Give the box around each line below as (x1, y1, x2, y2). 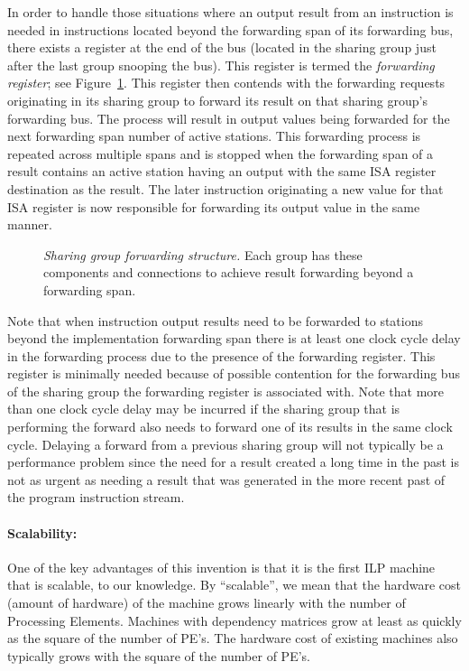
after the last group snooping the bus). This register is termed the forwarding (7, 55, 435, 74)
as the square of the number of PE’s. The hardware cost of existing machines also (7, 629, 458, 648)
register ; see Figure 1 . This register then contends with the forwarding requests (7, 73, 446, 92)
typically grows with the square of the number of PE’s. (7, 646, 310, 665)
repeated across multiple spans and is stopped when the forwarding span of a (7, 144, 434, 163)
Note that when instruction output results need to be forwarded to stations (7, 311, 424, 330)
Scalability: (7, 523, 78, 542)
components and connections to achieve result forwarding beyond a (43, 263, 414, 282)
